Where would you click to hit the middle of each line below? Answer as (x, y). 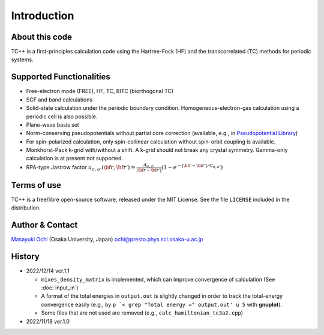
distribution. (26, 208)
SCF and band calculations (59, 100)
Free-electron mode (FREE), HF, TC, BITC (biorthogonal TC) (100, 91)
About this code (41, 37)
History (25, 257)
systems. (22, 59)
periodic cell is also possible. (62, 116)
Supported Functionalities (61, 77)
